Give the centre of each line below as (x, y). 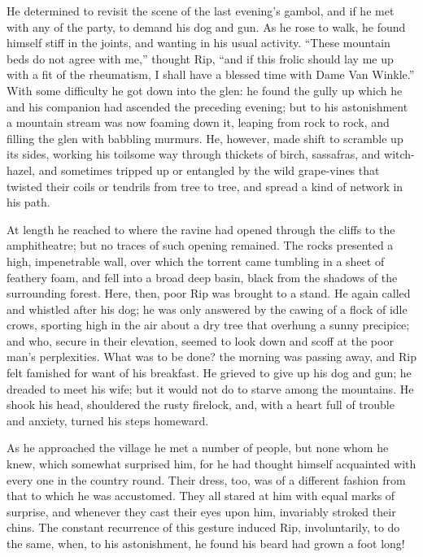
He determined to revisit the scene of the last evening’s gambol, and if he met (201, 11)
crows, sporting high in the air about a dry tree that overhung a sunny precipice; (208, 325)
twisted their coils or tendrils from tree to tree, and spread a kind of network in (205, 186)
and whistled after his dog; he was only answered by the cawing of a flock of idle (207, 309)
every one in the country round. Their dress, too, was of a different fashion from (206, 479)
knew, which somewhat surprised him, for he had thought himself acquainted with (211, 464)
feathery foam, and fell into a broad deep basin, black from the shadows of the (202, 277)
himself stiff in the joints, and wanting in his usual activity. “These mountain (198, 43)
